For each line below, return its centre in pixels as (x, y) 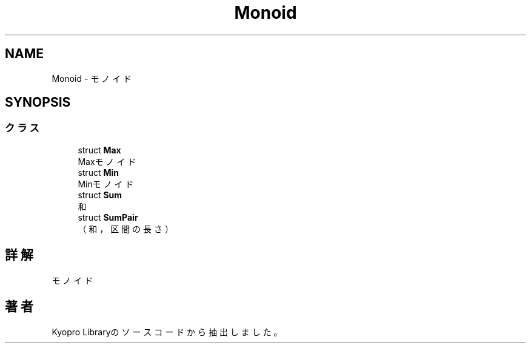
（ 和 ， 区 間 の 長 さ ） (125, 229)
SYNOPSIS (38, 102)
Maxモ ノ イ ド (107, 161)
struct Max (99, 150)
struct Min (98, 172)
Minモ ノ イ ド (106, 184)
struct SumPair (108, 217)
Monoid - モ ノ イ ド (92, 78)
